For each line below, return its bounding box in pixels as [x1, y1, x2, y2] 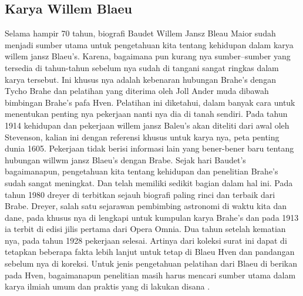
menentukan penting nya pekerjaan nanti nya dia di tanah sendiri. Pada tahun [5, 107, 288, 120]
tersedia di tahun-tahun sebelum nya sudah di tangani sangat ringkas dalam [5, 61, 279, 73]
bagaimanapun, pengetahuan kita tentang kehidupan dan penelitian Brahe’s [5, 165, 278, 177]
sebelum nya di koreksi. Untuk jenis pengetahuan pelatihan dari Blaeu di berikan [5, 257, 297, 270]
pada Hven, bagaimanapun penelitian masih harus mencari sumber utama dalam [5, 268, 296, 281]
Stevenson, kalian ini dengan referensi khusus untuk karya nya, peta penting [5, 130, 280, 143]
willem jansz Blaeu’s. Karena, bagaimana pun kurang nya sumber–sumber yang [5, 50, 291, 62]
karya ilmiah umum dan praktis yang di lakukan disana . [5, 280, 210, 292]
